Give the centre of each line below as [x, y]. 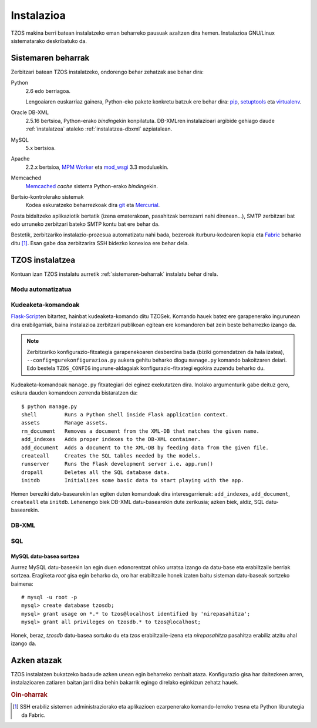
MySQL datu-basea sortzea [45, 556]
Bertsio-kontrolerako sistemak [47, 196]
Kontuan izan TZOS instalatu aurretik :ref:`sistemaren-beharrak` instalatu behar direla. [114, 274]
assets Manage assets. [65, 423]
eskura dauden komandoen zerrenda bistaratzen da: [74, 393]
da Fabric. [33, 715]
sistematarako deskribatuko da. [49, 41]
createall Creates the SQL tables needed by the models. [111, 455]
